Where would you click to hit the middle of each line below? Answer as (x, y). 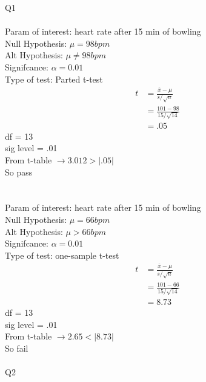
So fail (17, 348)
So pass (19, 172)
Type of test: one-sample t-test (62, 255)
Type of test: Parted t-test (54, 79)
